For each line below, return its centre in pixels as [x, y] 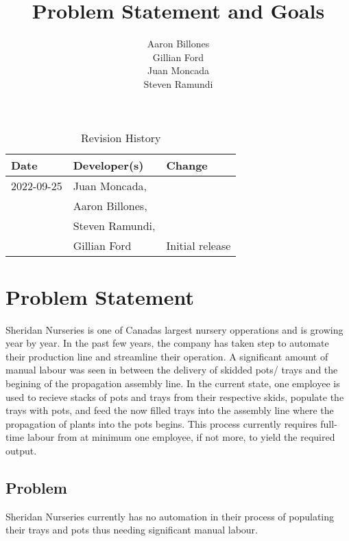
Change [187, 165]
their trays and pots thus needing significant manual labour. [132, 530]
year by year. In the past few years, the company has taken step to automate [167, 343]
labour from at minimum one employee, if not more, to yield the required [181, 437]
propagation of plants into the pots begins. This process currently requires [161, 423]
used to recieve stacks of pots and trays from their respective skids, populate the [175, 396]
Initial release [198, 245]
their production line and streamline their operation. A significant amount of [167, 356]
